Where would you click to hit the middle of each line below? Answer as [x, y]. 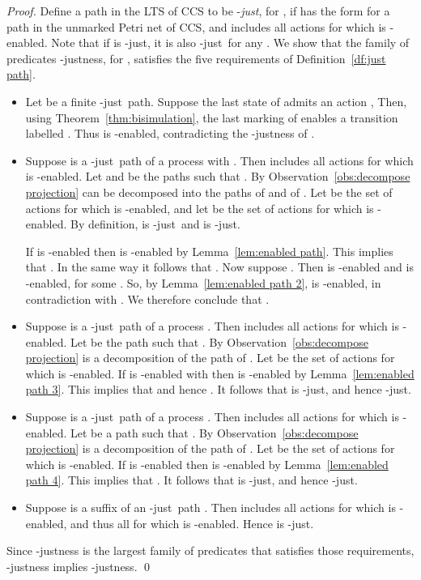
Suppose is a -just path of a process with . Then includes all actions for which [219, 160]
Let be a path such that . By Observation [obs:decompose [215, 432]
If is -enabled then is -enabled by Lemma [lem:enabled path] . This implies [209, 251]
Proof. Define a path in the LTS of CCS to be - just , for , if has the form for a [198, 11]
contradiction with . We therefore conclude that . [147, 299]
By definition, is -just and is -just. [155, 224]
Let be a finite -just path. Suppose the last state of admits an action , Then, [216, 101]
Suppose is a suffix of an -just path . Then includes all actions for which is [210, 507]
